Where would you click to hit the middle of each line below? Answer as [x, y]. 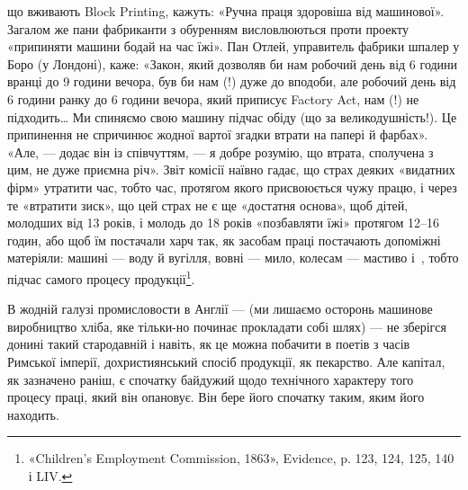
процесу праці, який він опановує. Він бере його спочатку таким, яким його [216, 397]
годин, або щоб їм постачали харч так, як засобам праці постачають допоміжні [224, 240]
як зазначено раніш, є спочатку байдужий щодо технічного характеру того [211, 379]
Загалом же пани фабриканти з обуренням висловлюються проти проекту [208, 28]
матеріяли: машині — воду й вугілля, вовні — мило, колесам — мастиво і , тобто [233, 258]
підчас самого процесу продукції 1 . [101, 277]
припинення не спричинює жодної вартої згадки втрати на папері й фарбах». [218, 134]
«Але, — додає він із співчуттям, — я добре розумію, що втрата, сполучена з [220, 151]
